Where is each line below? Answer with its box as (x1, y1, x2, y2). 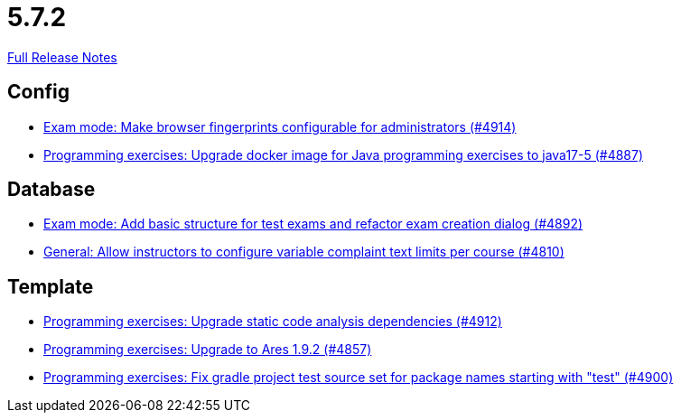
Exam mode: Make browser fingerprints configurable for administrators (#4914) (43, 118, 517, 135)
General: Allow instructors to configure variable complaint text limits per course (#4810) (43, 244, 564, 260)
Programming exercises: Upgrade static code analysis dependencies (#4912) (43, 313, 502, 330)
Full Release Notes (7, 49, 117, 65)
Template (7, 275, 94, 298)
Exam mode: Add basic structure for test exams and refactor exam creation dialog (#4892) (43, 216, 583, 232)
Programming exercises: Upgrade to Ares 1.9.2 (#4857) (43, 341, 372, 358)
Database (7, 178, 96, 201)
